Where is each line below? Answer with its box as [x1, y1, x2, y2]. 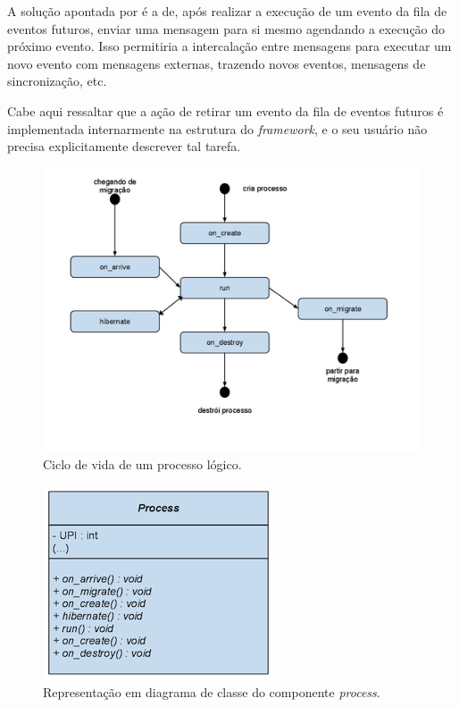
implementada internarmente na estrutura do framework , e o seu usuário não [7, 119, 428, 138]
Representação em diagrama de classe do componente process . [43, 682, 380, 701]
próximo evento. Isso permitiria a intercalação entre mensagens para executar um [7, 37, 452, 55]
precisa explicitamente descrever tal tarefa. [7, 137, 241, 156]
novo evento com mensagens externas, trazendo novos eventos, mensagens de [7, 54, 426, 72]
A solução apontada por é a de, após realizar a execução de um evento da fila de [7, 2, 447, 20]
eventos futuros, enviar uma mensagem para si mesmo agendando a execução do [7, 19, 446, 38]
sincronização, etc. [7, 72, 107, 90]
